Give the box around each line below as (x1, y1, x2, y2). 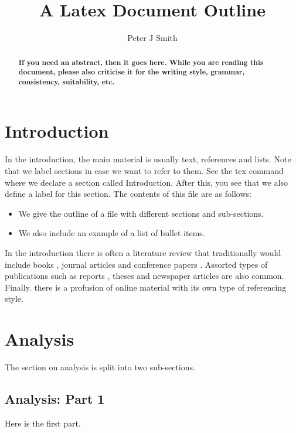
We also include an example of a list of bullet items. (18, 227, 205, 239)
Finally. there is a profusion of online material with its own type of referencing (5, 281, 287, 293)
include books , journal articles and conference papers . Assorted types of (5, 258, 268, 270)
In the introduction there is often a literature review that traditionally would (5, 246, 281, 258)
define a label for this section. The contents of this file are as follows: (5, 187, 251, 200)
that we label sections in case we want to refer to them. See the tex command (5, 165, 284, 177)
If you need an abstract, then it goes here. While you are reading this (18, 57, 264, 67)
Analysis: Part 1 (5, 390, 105, 408)
